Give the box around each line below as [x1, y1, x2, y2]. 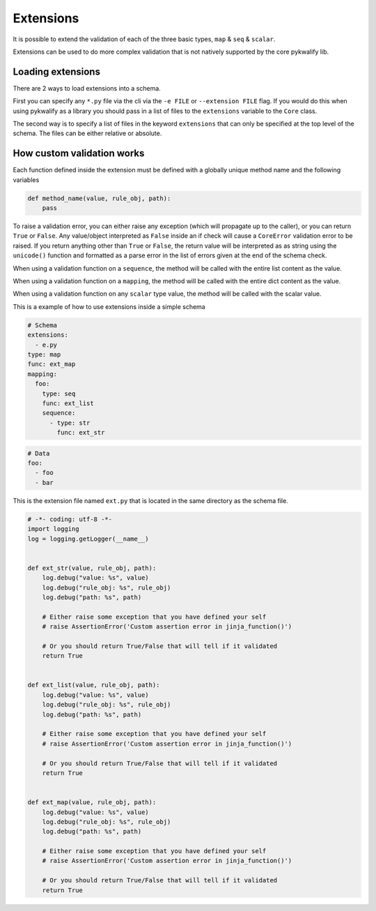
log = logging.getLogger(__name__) [27, 534, 149, 543]
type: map [27, 350, 61, 359]
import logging [27, 525, 79, 533]
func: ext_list [42, 399, 94, 407]
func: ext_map [27, 360, 76, 368]
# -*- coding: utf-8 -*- [27, 515, 113, 523]
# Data [27, 449, 50, 457]
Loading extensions [13, 66, 101, 77]
